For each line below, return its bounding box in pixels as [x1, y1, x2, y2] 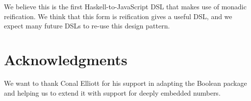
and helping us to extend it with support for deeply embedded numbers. [4, 87, 221, 98]
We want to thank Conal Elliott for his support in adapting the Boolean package [4, 77, 247, 88]
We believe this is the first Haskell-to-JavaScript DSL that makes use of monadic [4, 1, 247, 11]
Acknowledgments [4, 49, 127, 69]
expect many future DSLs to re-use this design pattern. [4, 21, 170, 31]
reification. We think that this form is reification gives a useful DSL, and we [4, 11, 232, 21]
